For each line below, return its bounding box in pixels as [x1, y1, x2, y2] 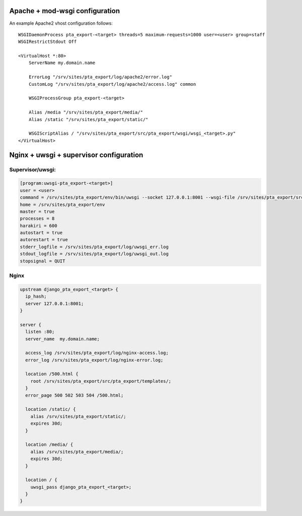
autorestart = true [20, 237, 68, 243]
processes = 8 [20, 216, 55, 221]
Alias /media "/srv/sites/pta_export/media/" [28, 109, 143, 116]
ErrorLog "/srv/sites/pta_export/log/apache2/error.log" [28, 74, 172, 80]
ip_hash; [25, 294, 47, 300]
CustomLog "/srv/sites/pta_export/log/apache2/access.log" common [28, 81, 196, 87]
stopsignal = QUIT [20, 258, 65, 264]
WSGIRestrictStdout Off [18, 39, 77, 45]
